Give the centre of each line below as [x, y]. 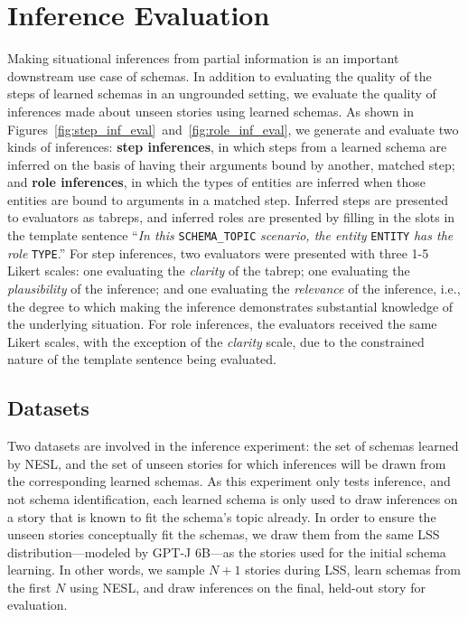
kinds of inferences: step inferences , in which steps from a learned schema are [227, 147]
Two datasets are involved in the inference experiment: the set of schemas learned [233, 446]
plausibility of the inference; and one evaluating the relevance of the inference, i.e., [234, 288]
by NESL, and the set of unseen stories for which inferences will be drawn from [227, 463]
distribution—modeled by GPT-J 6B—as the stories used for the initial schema [227, 552]
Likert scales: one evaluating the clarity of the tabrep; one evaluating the [209, 271]
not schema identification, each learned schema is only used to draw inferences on [233, 498]
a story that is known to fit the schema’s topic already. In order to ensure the [222, 516]
